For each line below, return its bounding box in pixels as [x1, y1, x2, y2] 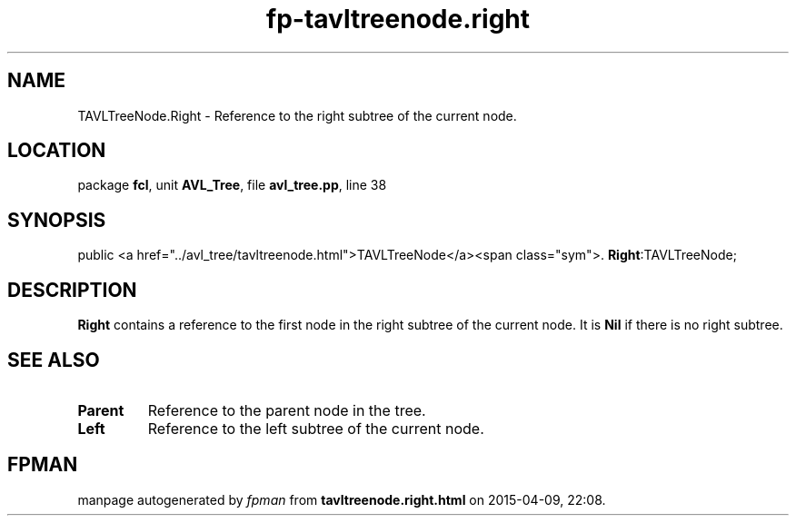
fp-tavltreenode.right [265, 4, 531, 35]
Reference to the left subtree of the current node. [147, 419, 484, 438]
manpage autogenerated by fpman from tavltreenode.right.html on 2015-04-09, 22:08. [77, 491, 606, 508]
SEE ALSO [7, 348, 100, 371]
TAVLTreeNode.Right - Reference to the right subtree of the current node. [77, 107, 517, 123]
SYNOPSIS [7, 208, 106, 232]
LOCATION [7, 139, 106, 163]
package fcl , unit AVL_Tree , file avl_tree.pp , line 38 [77, 177, 387, 193]
